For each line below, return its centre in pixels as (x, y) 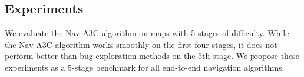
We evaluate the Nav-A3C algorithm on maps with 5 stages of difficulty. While (147, 33)
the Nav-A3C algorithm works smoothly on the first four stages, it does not (141, 44)
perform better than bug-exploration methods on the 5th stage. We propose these (152, 56)
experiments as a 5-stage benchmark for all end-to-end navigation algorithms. (145, 67)
